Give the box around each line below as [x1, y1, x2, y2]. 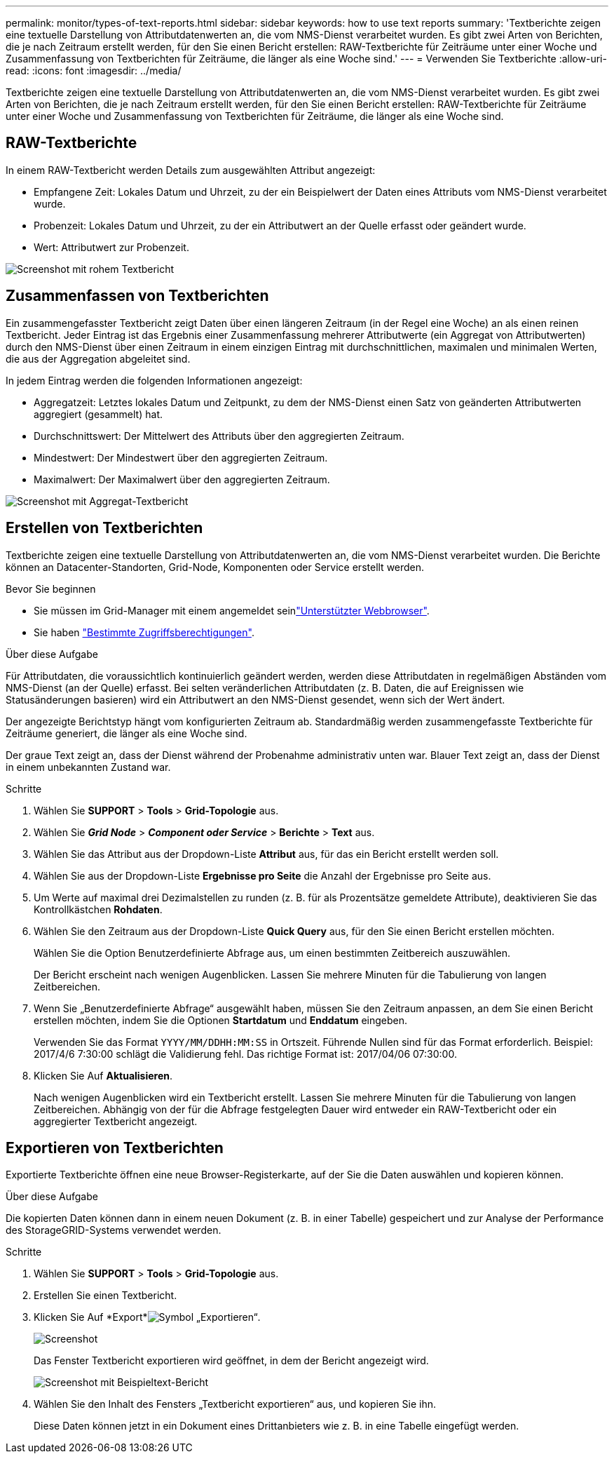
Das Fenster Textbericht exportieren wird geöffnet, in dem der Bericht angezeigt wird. [34, 1354, 429, 1367]
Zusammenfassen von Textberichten [6, 287, 269, 305]
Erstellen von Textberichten [6, 519, 203, 537]
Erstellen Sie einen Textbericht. [34, 1289, 177, 1302]
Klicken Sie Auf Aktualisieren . [34, 1069, 173, 1082]
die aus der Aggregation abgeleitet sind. [6, 352, 191, 365]
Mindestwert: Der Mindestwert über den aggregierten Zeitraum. [34, 451, 328, 464]
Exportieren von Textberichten [6, 1138, 224, 1157]
